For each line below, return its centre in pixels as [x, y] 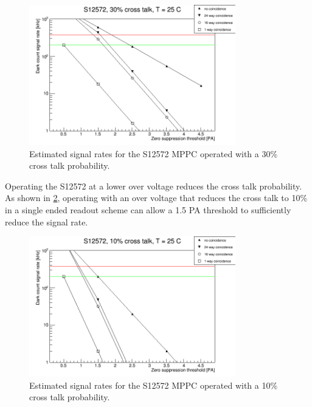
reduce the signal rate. [47, 221]
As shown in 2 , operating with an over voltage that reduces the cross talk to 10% [156, 198]
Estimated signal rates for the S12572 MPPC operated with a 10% [154, 385]
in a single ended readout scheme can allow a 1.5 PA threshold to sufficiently [148, 209]
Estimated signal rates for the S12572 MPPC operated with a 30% [154, 153]
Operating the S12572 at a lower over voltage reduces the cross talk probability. [154, 186]
